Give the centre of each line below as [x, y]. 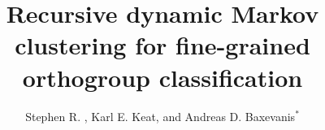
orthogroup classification [162, 77]
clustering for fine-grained [162, 45]
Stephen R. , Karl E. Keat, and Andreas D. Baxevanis [160, 116]
